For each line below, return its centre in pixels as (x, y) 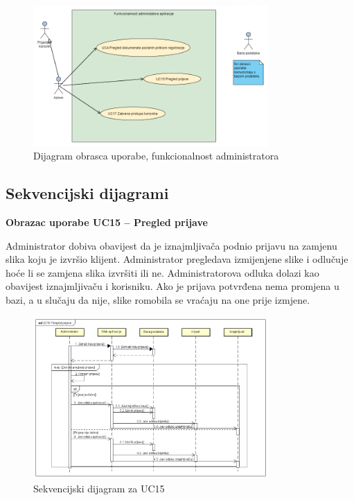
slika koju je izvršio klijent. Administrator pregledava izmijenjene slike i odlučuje (177, 259)
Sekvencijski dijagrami (87, 193)
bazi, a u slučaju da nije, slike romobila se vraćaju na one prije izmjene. (158, 300)
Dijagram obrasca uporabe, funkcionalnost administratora (156, 156)
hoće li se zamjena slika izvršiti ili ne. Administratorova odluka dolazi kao (162, 272)
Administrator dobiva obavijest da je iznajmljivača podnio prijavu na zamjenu (171, 245)
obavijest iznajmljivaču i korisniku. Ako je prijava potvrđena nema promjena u (172, 286)
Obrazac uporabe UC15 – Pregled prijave (107, 222)
